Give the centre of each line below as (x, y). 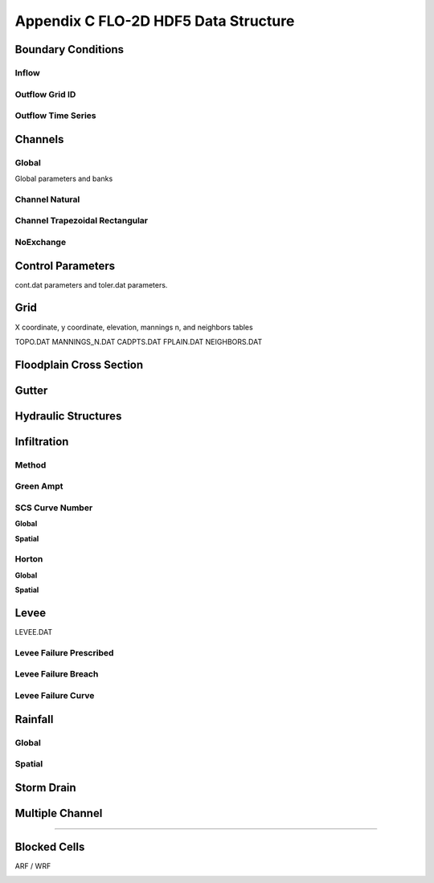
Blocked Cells (50, 846)
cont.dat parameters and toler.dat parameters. (91, 284)
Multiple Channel (59, 813)
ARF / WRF (33, 866)
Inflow (27, 72)
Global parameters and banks (64, 179)
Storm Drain (45, 787)
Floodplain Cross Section (79, 364)
